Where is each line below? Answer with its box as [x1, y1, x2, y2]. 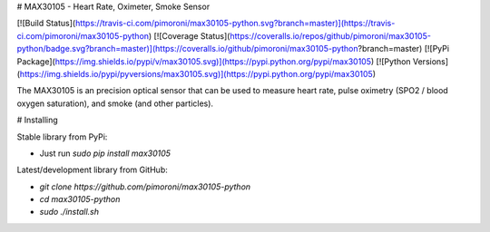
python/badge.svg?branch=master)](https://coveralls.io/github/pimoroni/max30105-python [16, 43, 358, 54]
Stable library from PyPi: [16, 131, 108, 142]
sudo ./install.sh [39, 207, 100, 217]
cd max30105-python [39, 194, 121, 205]
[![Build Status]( [16, 18, 76, 29]
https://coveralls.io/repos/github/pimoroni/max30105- [230, 30, 431, 41]
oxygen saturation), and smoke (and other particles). [16, 98, 213, 109]
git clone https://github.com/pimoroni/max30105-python [39, 181, 251, 192]
